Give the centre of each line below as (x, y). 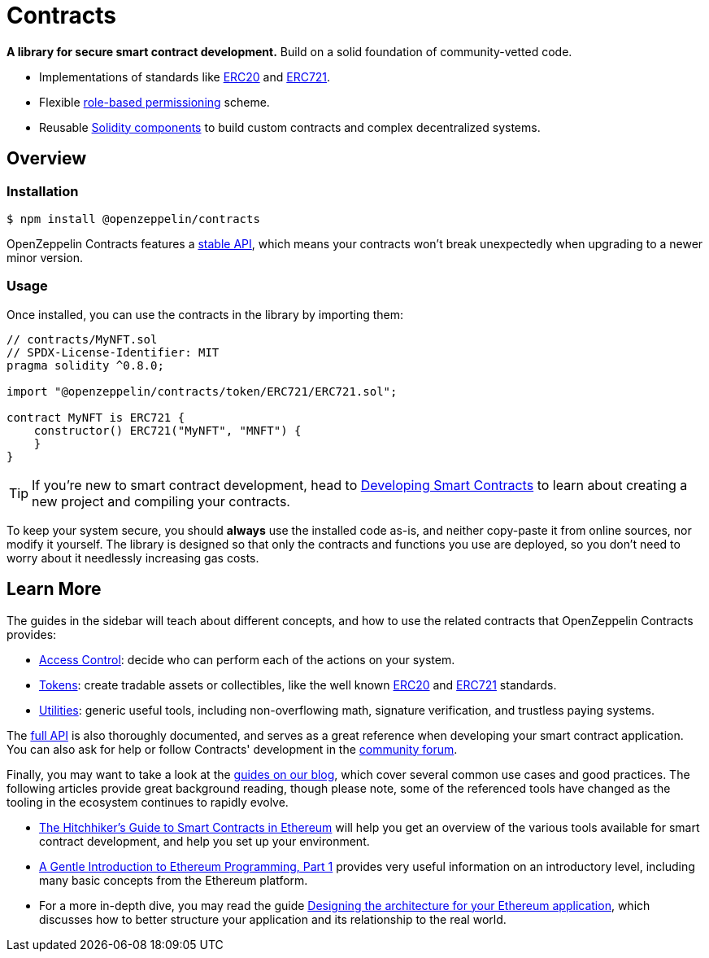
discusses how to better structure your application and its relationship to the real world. (273, 919)
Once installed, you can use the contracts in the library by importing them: (205, 314)
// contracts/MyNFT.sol (82, 339)
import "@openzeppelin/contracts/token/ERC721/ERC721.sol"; (202, 391)
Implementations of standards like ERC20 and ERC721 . (185, 77)
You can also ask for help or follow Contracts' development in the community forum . (232, 749)
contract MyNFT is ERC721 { (96, 417)
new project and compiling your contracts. (161, 501)
